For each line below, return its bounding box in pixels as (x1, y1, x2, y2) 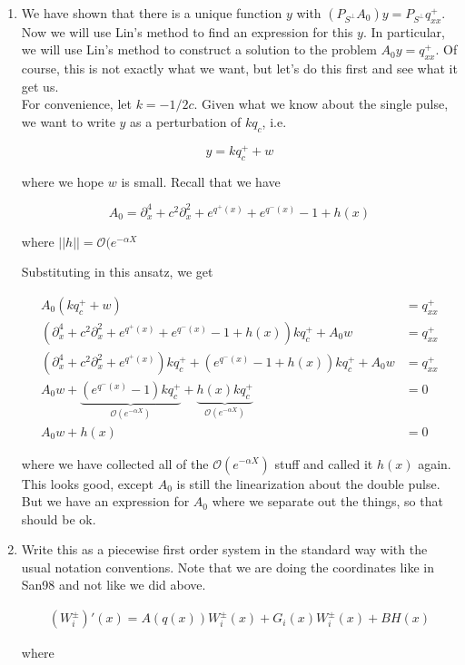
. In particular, (362, 22, 445, 41)
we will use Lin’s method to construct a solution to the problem (21, 40, 377, 59)
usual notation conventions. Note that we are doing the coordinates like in (21, 557, 434, 576)
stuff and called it (274, 454, 373, 473)
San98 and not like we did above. (21, 575, 206, 594)
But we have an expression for (21, 492, 190, 511)
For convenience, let (21, 94, 132, 113)
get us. (21, 76, 59, 95)
